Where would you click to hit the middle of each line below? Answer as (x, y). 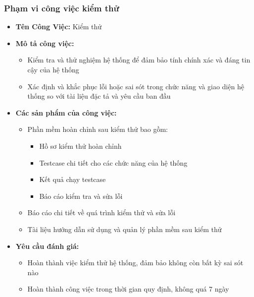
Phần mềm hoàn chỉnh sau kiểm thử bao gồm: (98, 129)
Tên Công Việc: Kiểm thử (59, 27)
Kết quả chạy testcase (73, 179)
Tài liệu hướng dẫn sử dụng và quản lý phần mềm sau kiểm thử (125, 229)
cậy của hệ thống (53, 69)
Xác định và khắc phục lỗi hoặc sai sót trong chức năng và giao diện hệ (136, 86)
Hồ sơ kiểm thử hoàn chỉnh (80, 146)
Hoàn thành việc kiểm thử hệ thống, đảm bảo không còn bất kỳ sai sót (135, 263)
